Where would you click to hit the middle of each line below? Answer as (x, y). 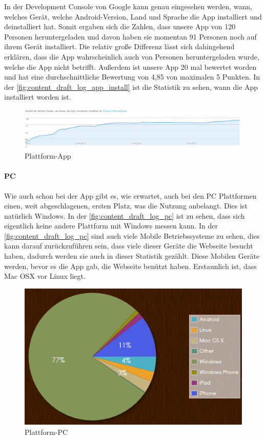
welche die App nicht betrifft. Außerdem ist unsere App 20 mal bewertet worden (130, 66)
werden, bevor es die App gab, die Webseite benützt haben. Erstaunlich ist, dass (130, 266)
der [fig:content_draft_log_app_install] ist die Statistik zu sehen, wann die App (131, 87)
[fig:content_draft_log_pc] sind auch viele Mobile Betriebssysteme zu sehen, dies (132, 235)
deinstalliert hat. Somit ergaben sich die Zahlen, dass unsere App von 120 (120, 26)
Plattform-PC (46, 432)
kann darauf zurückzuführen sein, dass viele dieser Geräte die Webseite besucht (129, 246)
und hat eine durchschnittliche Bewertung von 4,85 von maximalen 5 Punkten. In (132, 77)
